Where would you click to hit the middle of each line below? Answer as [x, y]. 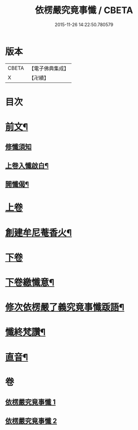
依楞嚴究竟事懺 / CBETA [84, 10]
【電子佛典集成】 [49, 68]
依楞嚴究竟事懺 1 [30, 402]
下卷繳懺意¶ [30, 282]
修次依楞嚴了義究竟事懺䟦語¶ [65, 308]
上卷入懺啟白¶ [27, 166]
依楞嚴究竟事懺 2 [31, 421]
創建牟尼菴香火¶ [38, 233]
